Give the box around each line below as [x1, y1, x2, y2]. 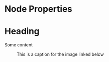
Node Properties [4, 3, 73, 15]
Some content [4, 42, 33, 48]
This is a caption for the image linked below [17, 51, 104, 57]
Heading [4, 26, 40, 37]
